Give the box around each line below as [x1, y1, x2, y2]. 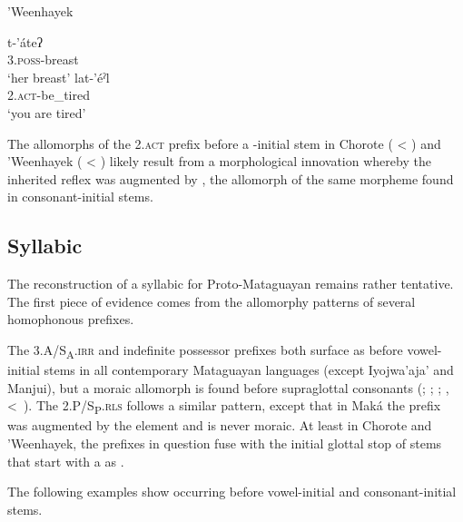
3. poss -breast [7, 50, 79, 69]
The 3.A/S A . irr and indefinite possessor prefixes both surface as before [7, 340, 403, 361]
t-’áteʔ [7, 32, 43, 51]
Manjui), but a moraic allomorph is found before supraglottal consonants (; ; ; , [7, 378, 449, 397]
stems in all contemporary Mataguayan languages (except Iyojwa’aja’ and [44, 360, 454, 379]
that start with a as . [7, 451, 124, 470]
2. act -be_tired [7, 85, 90, 104]
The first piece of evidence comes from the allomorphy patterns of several [7, 291, 416, 310]
